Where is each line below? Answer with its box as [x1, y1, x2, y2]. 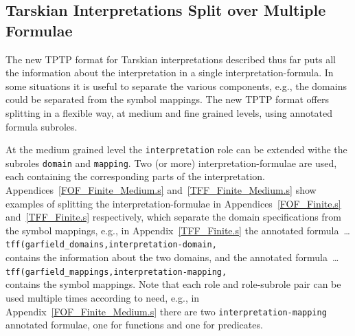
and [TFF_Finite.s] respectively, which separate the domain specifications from [5, 210, 341, 224]
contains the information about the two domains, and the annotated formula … [5, 250, 339, 265]
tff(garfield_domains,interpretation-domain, [5, 240, 217, 250]
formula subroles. [5, 119, 78, 133]
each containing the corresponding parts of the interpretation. [5, 169, 265, 183]
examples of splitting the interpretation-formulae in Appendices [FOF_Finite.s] [5, 196, 341, 210]
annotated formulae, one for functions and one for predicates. [5, 317, 263, 332]
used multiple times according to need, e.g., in [5, 290, 200, 304]
